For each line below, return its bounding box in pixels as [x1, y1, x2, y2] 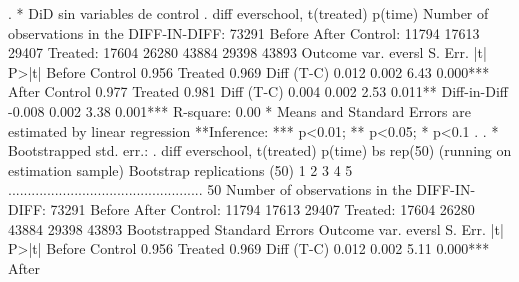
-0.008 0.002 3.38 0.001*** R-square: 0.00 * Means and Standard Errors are [8, 100, 471, 121]
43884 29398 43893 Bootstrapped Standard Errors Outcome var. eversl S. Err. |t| [8, 218, 504, 239]
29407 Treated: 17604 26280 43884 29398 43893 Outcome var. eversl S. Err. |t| [8, 42, 487, 63]
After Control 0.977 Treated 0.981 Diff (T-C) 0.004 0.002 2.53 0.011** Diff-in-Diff [8, 81, 509, 102]
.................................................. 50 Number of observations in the [8, 179, 412, 200]
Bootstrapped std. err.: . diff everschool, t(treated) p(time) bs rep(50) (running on [8, 140, 512, 161]
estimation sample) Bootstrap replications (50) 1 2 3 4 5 [8, 159, 353, 180]
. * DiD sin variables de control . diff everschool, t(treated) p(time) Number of [8, 3, 489, 23]
